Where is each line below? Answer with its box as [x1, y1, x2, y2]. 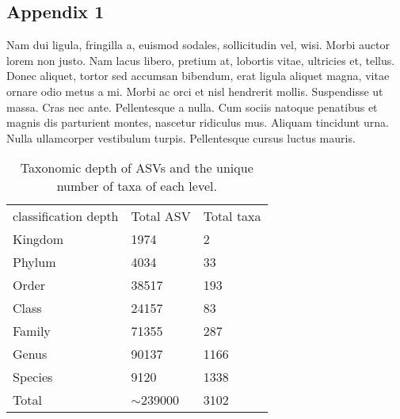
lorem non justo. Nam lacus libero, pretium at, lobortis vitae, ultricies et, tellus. [6, 51, 395, 68]
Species [13, 368, 53, 387]
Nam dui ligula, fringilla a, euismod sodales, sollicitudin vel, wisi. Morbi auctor [6, 36, 390, 53]
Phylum [13, 253, 56, 272]
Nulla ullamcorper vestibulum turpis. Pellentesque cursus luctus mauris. [6, 129, 356, 146]
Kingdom [13, 230, 64, 249]
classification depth [13, 207, 119, 226]
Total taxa [203, 207, 261, 226]
